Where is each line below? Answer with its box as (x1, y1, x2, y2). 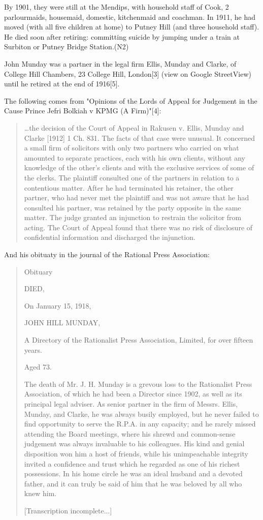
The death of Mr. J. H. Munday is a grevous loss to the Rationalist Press (24, 378, 252, 389)
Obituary (24, 266, 53, 277)
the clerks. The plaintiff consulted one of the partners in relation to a (24, 172, 240, 182)
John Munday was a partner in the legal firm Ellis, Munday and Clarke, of (4, 58, 237, 69)
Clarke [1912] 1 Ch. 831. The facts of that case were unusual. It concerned (24, 132, 255, 143)
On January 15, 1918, (24, 300, 91, 311)
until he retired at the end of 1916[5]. (4, 78, 120, 89)
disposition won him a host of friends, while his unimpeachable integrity (24, 448, 248, 458)
